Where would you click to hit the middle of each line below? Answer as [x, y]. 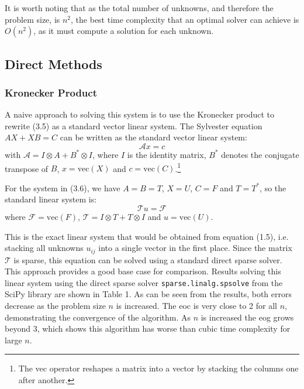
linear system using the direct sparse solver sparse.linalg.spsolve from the [144, 282]
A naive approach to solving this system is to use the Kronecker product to [140, 114]
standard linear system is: [51, 199]
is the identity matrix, [167, 154]
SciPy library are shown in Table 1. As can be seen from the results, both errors [148, 294]
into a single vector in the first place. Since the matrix [195, 248]
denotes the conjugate [260, 154]
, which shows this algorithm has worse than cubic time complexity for [164, 328]
